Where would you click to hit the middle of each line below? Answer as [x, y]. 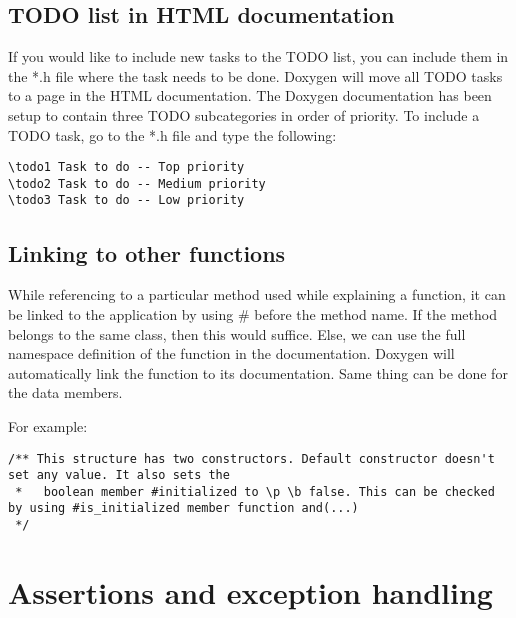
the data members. [65, 392]
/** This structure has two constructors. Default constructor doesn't [251, 458]
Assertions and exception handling [250, 591]
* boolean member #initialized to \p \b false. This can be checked [255, 491]
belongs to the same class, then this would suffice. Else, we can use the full [237, 333]
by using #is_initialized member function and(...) [183, 508]
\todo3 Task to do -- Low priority [126, 200]
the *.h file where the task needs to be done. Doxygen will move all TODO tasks [255, 75]
